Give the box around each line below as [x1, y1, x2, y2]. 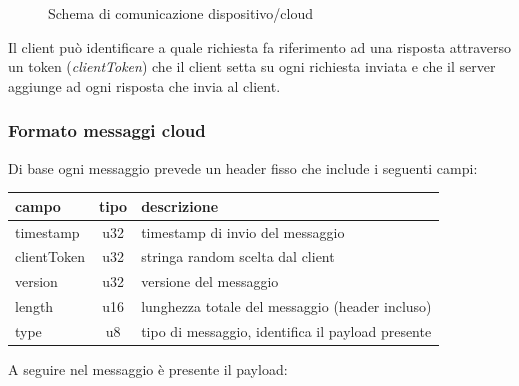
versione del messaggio [141, 271, 279, 292]
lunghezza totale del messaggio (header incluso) [141, 296, 432, 317]
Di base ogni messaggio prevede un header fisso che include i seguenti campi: [8, 157, 478, 178]
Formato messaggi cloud [8, 118, 206, 143]
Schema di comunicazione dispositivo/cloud [48, 3, 313, 23]
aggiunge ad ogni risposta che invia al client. [8, 75, 281, 96]
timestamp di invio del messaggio [141, 221, 345, 242]
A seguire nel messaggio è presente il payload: [8, 359, 288, 379]
